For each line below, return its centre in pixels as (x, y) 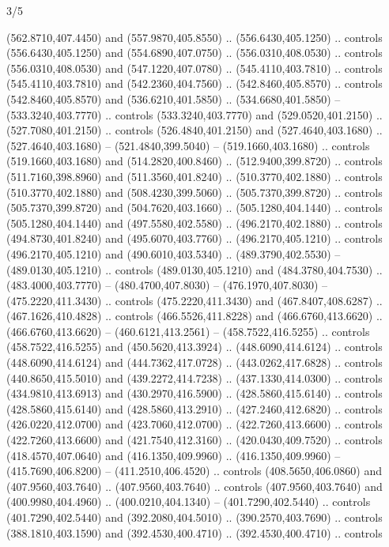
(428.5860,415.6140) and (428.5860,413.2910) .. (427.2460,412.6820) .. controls (194, 408)
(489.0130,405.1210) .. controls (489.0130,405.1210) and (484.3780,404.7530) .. (194, 269)
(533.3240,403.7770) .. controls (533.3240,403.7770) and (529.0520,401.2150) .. (194, 114)
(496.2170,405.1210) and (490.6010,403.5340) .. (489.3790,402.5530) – (174, 253)
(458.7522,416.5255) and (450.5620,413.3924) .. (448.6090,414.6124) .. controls (194, 347)
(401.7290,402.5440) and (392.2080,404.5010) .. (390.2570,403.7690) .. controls (194, 517)
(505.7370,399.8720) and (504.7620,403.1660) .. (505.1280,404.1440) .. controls (194, 207)
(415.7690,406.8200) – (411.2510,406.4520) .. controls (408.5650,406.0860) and (194, 471)
